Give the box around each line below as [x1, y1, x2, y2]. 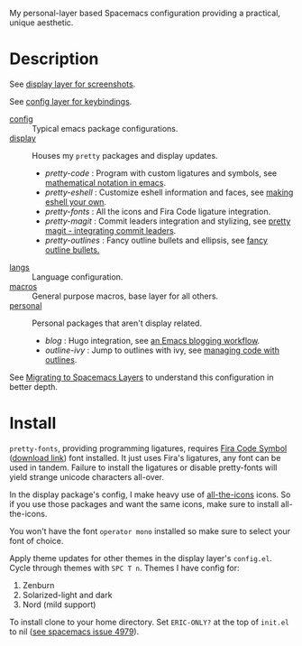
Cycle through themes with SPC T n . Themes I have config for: [9, 562, 240, 573]
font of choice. [9, 535, 64, 546]
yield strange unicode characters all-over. [9, 471, 165, 482]
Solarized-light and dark [22, 589, 113, 600]
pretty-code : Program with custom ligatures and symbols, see [44, 167, 278, 179]
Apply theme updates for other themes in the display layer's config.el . [9, 552, 272, 563]
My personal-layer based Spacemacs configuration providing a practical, [9, 8, 281, 18]
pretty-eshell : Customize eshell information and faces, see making [44, 187, 294, 198]
